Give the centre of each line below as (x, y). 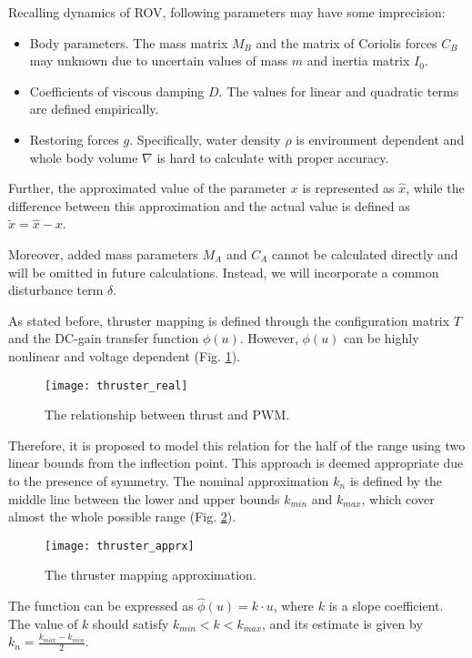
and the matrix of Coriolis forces (346, 42)
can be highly (382, 338)
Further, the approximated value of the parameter (148, 188)
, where (294, 606)
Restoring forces (74, 139)
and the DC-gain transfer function (104, 338)
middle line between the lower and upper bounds (144, 498)
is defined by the (396, 480)
